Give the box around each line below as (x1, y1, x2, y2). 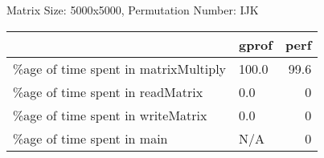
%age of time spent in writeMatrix (13, 105, 207, 124)
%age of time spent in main (13, 128, 168, 148)
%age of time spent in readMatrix (13, 82, 203, 101)
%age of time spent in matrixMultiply (13, 59, 227, 78)
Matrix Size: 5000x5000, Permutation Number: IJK (6, 2, 259, 18)
